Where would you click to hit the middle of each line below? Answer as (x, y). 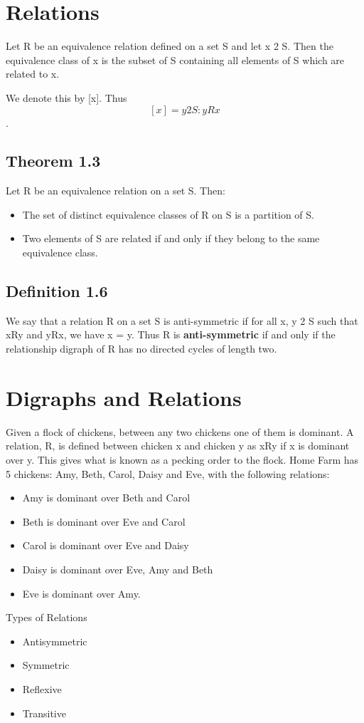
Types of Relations (47, 617)
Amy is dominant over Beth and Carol (106, 498)
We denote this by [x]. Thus (66, 97)
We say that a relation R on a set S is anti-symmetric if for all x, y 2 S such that (182, 320)
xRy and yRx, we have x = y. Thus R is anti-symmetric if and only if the (171, 334)
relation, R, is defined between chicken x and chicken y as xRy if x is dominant (178, 446)
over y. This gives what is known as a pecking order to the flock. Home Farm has (182, 459)
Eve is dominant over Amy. (81, 593)
